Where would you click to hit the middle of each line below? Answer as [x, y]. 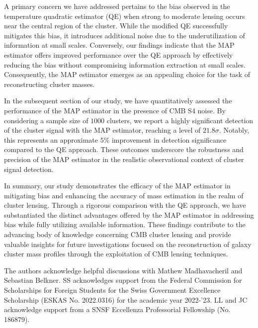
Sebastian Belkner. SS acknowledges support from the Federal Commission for [123, 280]
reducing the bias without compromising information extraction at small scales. [125, 64]
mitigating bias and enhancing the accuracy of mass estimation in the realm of [124, 195]
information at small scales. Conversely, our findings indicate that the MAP [119, 45]
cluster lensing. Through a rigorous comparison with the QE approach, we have [125, 205]
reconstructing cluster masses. [49, 84]
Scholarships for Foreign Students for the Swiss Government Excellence [112, 290]
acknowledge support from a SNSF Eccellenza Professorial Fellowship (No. [117, 309]
